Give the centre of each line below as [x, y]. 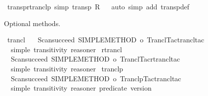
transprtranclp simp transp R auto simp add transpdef [98, 6]
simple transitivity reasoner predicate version [81, 88]
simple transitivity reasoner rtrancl [66, 49]
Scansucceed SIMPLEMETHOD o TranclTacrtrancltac [95, 59]
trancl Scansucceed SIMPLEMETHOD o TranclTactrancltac [106, 40]
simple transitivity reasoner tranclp [67, 68]
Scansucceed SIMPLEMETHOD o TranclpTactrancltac [96, 78]
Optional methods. [32, 23]
